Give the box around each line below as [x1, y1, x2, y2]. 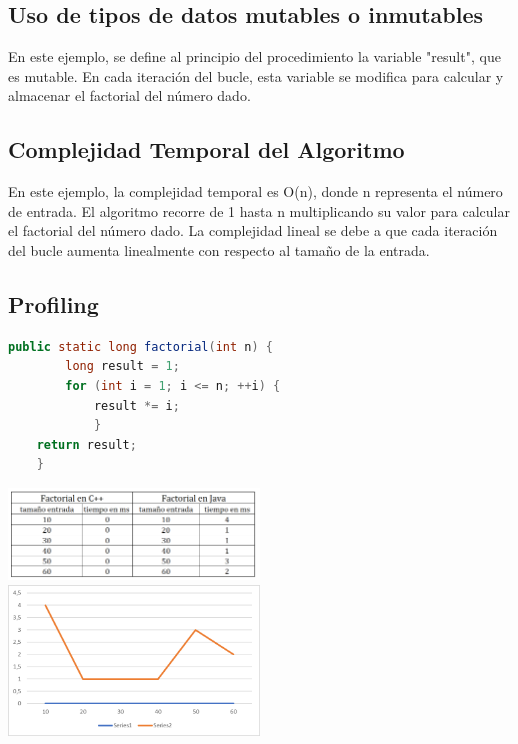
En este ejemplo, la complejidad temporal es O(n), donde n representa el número [8, 181, 503, 202]
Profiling [8, 288, 99, 319]
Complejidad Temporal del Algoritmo [8, 134, 405, 165]
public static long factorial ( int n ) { [8, 339, 273, 354]
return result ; [36, 437, 137, 452]
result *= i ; [93, 398, 180, 413]
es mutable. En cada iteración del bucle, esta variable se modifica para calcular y [8, 65, 504, 86]
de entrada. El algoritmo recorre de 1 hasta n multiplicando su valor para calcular [8, 200, 510, 221]
